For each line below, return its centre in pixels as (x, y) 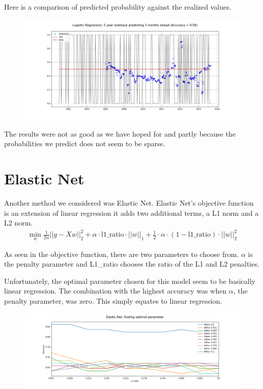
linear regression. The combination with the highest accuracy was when (115, 291)
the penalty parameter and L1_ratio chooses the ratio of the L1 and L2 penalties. (132, 264)
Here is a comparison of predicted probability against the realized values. (118, 7)
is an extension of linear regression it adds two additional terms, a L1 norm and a (131, 213)
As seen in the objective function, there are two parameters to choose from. (122, 254)
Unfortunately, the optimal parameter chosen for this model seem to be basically (130, 281)
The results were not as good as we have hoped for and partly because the (120, 133)
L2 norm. (19, 223)
